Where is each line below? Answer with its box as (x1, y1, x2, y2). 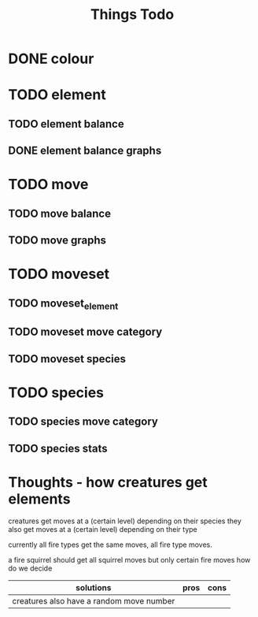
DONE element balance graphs (8, 144, 162, 158)
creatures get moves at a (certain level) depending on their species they (8, 516, 242, 526)
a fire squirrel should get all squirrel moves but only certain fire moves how (8, 555, 251, 564)
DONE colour (8, 50, 94, 68)
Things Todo (90, 6, 175, 24)
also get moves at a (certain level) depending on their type (8, 524, 198, 533)
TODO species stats (8, 441, 108, 455)
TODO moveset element (8, 296, 119, 312)
